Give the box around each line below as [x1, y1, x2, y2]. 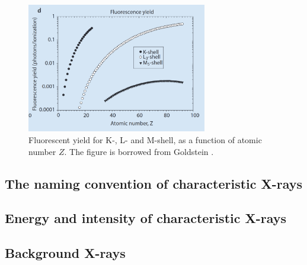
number [28, 145, 56, 157]
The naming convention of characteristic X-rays [5, 174, 303, 192]
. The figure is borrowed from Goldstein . [64, 145, 214, 157]
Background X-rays [5, 244, 126, 262]
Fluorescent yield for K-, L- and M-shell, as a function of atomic [28, 134, 262, 146]
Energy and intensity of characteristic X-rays [5, 209, 287, 227]
